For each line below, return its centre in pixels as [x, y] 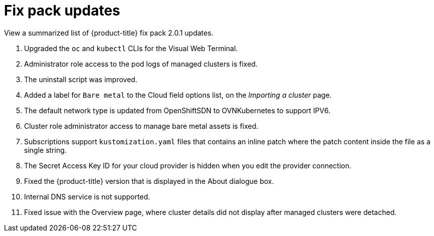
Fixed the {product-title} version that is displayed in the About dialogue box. [149, 181]
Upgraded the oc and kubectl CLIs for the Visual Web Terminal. [131, 48]
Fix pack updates [62, 11]
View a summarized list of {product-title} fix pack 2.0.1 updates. [109, 33]
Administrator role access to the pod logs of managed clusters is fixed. [141, 64]
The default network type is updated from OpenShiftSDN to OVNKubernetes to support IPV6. [177, 110]
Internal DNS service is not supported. [87, 196]
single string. [45, 150]
